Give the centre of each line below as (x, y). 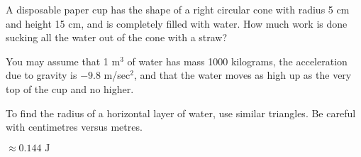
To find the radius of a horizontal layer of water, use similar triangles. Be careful (181, 113)
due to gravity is (41, 75)
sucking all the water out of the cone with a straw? (117, 37)
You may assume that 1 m (63, 61)
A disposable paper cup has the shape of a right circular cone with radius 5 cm (178, 9)
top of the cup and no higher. (70, 88)
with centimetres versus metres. (74, 127)
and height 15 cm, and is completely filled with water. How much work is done (177, 23)
